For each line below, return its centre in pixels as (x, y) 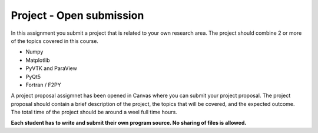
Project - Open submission (77, 15)
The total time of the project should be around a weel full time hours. (94, 112)
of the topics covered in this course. (54, 41)
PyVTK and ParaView (52, 68)
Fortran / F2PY (43, 85)
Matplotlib (38, 60)
